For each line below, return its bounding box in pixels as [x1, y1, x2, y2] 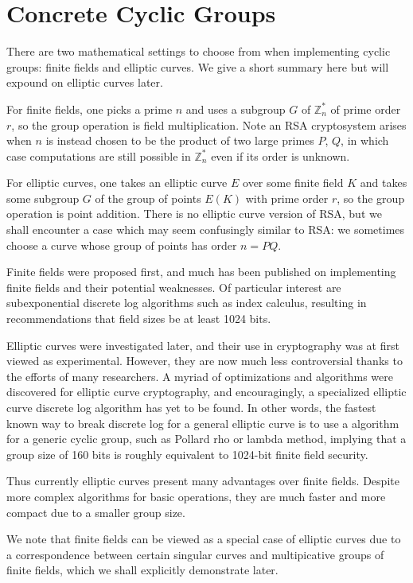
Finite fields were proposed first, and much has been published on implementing [6, 263, 396, 280]
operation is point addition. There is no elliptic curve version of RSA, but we [6, 205, 382, 222]
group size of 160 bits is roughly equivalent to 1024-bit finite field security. [6, 445, 368, 462]
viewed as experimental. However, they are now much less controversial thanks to [6, 352, 403, 369]
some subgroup [6, 189, 80, 206]
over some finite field [243, 174, 344, 191]
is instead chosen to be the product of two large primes [45, 132, 314, 149]
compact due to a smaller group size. [6, 503, 185, 520]
